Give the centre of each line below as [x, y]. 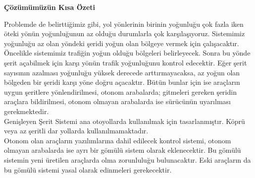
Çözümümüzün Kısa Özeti [50, 7]
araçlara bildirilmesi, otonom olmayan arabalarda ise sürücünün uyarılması [117, 101]
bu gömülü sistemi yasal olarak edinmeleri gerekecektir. [88, 169]
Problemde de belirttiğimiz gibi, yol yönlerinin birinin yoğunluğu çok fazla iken [124, 24]
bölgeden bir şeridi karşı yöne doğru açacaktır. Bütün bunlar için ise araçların [122, 82]
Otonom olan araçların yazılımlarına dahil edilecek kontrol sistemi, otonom [118, 140]
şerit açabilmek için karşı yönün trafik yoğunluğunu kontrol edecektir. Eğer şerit [126, 62]
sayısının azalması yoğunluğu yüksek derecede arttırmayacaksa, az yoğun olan [122, 72]
